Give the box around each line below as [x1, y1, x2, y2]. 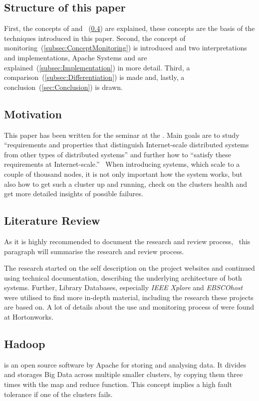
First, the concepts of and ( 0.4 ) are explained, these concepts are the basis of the [4, 23, 255, 33]
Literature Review [4, 213, 100, 228]
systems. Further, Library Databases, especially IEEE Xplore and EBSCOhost [4, 282, 243, 293]
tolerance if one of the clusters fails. [4, 389, 113, 399]
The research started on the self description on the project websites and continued [4, 263, 255, 273]
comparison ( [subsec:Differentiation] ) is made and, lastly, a [4, 72, 185, 82]
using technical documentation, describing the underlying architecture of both [4, 272, 242, 283]
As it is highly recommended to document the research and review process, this [4, 236, 251, 246]
